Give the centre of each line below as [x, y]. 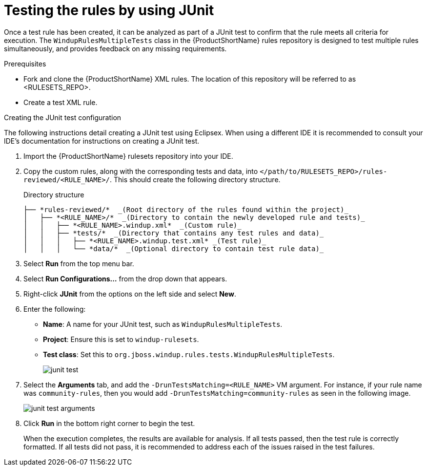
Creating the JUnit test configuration [63, 117]
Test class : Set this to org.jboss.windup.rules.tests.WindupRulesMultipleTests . [189, 354]
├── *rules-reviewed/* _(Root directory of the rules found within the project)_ [186, 209]
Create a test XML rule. [61, 102]
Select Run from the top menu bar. [79, 263]
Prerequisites [25, 64]
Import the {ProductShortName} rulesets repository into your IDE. [128, 156]
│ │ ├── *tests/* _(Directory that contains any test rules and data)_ [174, 233]
